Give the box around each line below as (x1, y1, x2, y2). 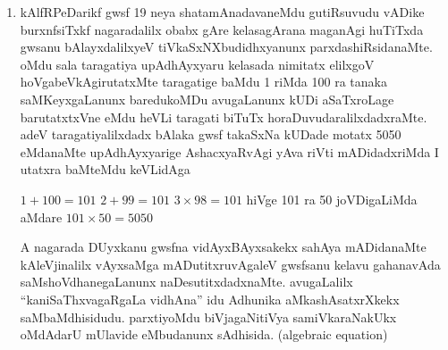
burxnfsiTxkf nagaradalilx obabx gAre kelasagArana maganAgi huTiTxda (20, 20, 424, 38)
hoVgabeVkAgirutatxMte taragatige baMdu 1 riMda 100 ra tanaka (20, 72, 387, 91)
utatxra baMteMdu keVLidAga (20, 160, 190, 179)
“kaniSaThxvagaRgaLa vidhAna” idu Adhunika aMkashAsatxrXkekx (20, 289, 400, 308)
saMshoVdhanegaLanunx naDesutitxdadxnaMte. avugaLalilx (20, 272, 353, 291)
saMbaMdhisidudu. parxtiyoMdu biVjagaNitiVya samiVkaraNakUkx (20, 307, 397, 326)
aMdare (20, 207, 63, 226)
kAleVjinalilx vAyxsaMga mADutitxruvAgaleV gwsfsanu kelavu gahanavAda (20, 254, 441, 273)
